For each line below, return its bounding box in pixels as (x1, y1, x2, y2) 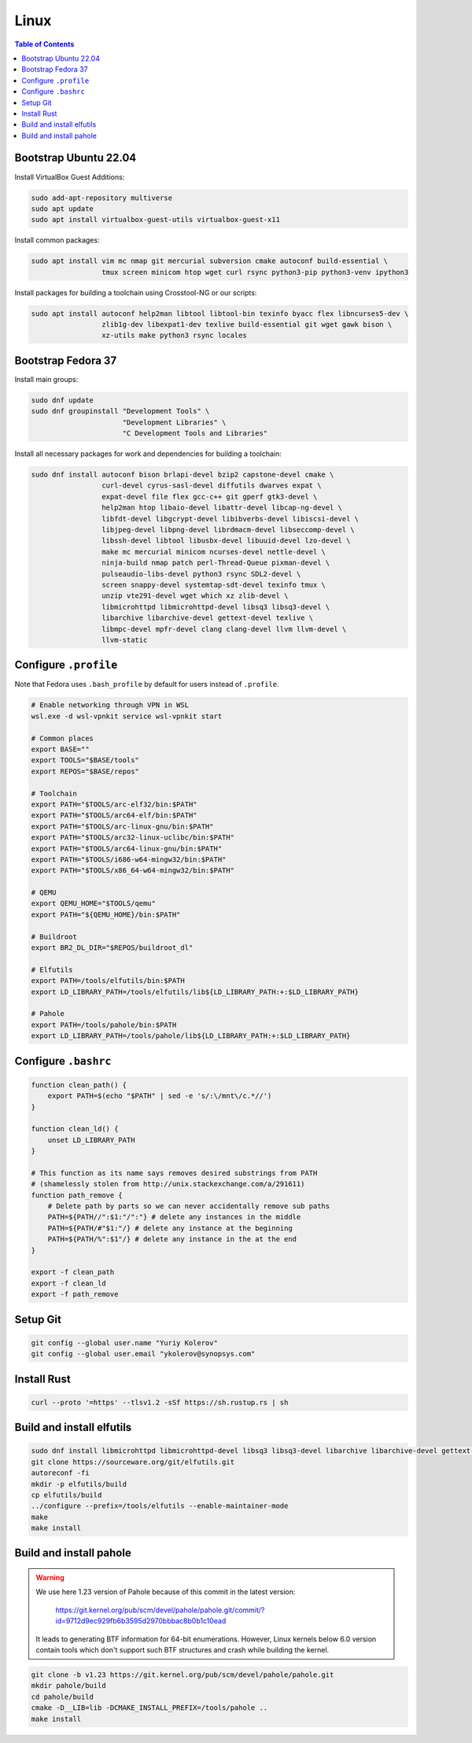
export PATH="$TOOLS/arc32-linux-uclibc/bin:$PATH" (31, 833, 235, 842)
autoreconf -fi (31, 1469, 90, 1478)
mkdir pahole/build (31, 1682, 106, 1690)
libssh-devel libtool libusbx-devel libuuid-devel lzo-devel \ (101, 536, 351, 545)
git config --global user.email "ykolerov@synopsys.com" (31, 1349, 256, 1359)
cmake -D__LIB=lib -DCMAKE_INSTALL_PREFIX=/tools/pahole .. (31, 1704, 268, 1712)
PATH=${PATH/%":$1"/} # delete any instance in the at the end (47, 1235, 297, 1244)
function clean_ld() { (31, 1125, 119, 1133)
